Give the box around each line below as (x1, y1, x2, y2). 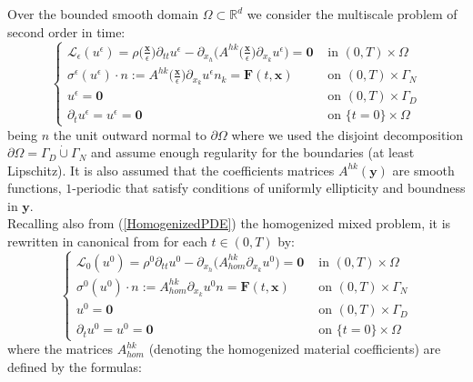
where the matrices (7, 339, 114, 358)
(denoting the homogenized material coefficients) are (148, 339, 441, 358)
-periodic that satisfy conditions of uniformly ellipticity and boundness (72, 178, 466, 197)
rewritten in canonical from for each (7, 232, 207, 251)
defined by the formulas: (7, 357, 142, 377)
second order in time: (7, 22, 126, 41)
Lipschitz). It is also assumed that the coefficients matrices (7, 160, 335, 179)
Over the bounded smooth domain (7, 5, 199, 23)
